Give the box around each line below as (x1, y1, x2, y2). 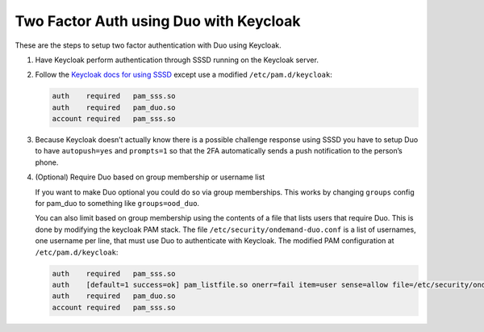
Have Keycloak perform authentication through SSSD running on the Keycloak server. (35, 55, 319, 65)
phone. (35, 158, 59, 167)
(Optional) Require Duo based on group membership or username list (35, 172, 265, 182)
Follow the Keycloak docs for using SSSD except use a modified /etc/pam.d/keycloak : (35, 69, 332, 80)
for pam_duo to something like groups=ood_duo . (35, 199, 200, 208)
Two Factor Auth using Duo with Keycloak (15, 12, 302, 30)
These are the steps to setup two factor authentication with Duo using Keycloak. (15, 40, 282, 50)
